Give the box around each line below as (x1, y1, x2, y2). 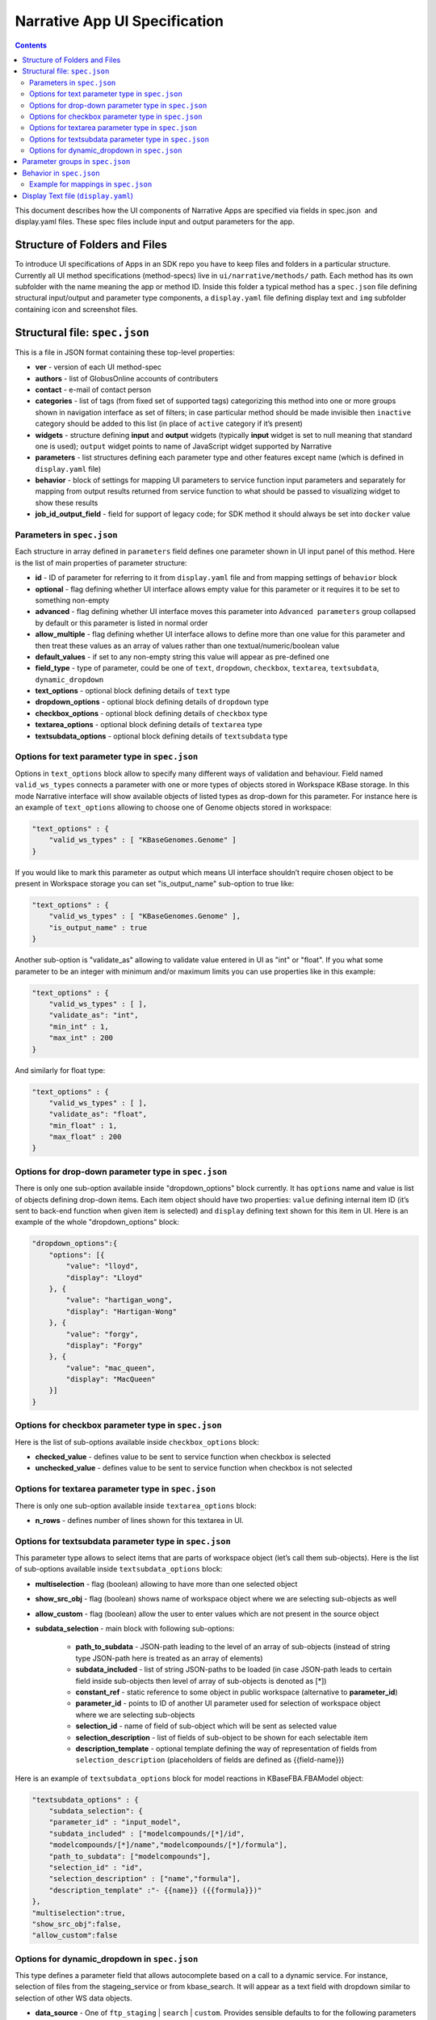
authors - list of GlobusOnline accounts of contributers (35, 373, 219, 383)
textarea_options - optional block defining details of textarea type (35, 720, 262, 730)
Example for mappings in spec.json (29, 179, 153, 189)
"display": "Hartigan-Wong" (65, 1307, 178, 1316)
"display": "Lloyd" (65, 1273, 143, 1282)
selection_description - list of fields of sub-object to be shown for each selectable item (75, 1732, 368, 1742)
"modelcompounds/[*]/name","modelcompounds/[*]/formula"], (48, 1841, 288, 1850)
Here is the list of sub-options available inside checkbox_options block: (15, 1437, 260, 1446)
